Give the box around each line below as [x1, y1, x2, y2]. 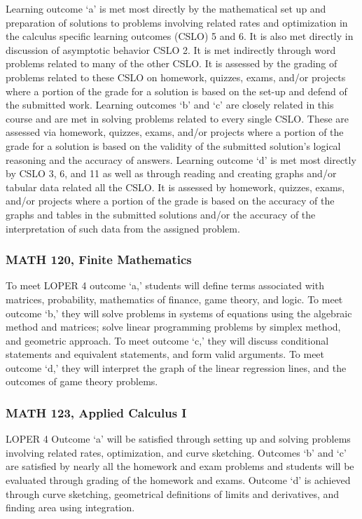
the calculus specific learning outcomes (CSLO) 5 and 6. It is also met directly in [6, 29, 354, 43]
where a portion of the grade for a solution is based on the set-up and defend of [6, 83, 347, 98]
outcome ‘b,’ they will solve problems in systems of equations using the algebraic [6, 305, 352, 320]
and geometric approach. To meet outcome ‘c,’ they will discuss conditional [6, 333, 329, 347]
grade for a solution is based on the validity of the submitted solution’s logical [6, 138, 341, 153]
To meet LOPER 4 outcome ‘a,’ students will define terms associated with [6, 278, 324, 293]
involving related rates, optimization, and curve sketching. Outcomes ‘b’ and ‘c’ [6, 445, 347, 459]
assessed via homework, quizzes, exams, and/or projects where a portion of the [6, 125, 344, 139]
